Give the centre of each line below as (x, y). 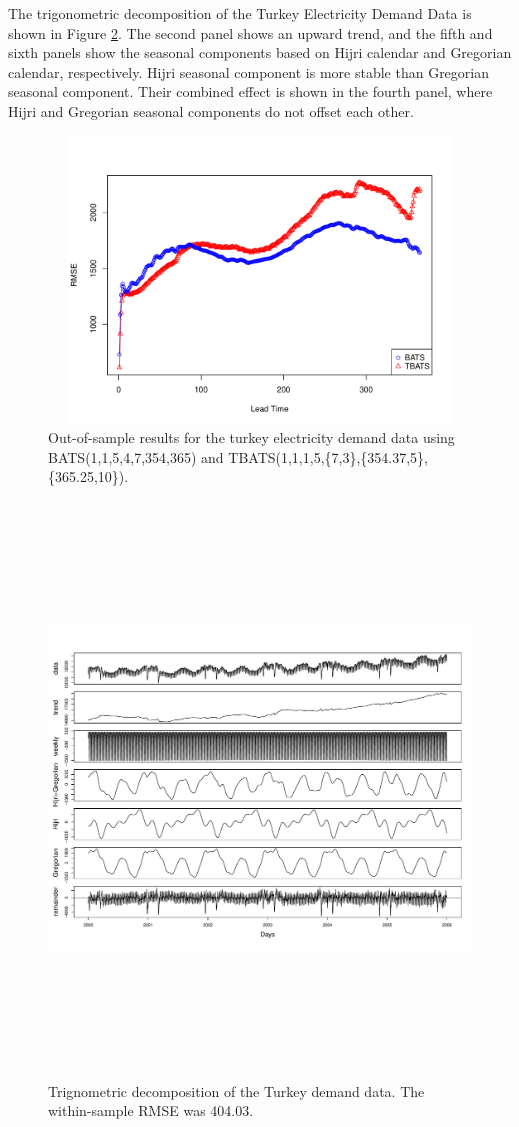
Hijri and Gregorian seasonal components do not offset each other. (211, 110)
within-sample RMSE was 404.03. (151, 1110)
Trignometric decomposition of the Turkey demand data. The (236, 1090)
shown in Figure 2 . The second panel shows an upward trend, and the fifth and (250, 32)
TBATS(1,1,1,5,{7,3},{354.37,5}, (328, 456)
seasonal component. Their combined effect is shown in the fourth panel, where (250, 91)
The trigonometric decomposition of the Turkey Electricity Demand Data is (240, 13)
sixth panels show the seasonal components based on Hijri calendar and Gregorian (260, 52)
